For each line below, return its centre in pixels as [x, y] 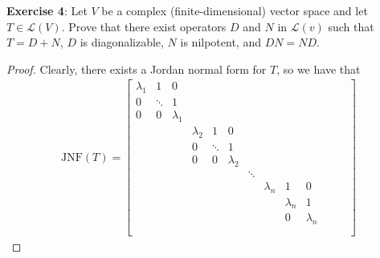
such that [351, 26]
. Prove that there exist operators [144, 26]
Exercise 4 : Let [47, 10]
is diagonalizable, [122, 42]
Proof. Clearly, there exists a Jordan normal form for [137, 69]
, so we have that [319, 69]
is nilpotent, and [221, 42]
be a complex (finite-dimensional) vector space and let [235, 10]
